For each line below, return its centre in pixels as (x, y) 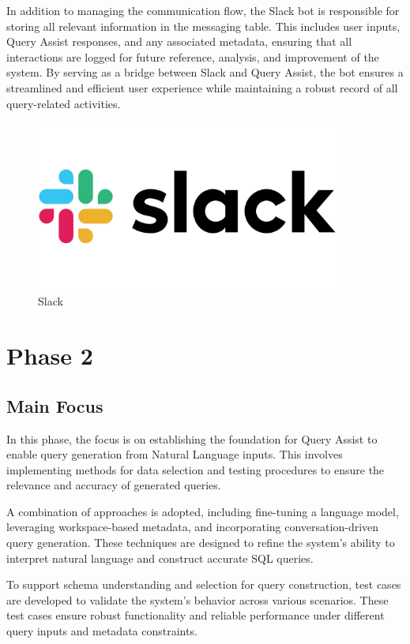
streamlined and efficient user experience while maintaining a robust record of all (202, 87)
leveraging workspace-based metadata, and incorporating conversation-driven (193, 527)
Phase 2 (50, 356)
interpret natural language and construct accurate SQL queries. (160, 558)
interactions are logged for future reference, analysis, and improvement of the (193, 56)
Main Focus (55, 405)
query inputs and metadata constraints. (102, 631)
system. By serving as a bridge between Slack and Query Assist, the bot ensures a (205, 72)
